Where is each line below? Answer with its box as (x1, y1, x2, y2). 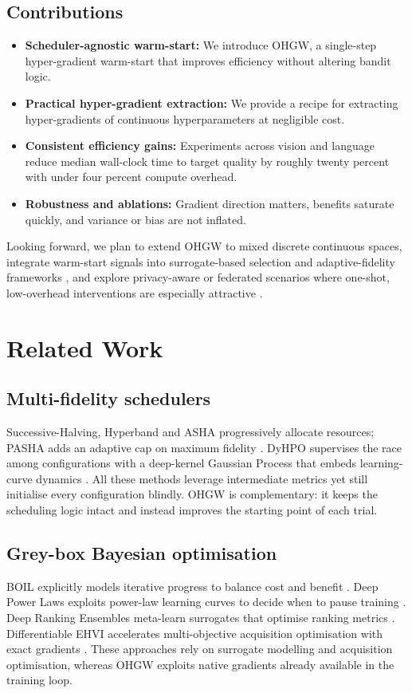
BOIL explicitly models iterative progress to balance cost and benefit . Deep (6, 577, 379, 594)
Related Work (6, 331, 163, 364)
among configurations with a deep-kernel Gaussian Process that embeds (6, 455, 357, 471)
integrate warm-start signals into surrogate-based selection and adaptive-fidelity (6, 253, 395, 270)
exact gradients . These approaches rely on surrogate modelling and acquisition (6, 640, 393, 657)
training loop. (6, 671, 73, 688)
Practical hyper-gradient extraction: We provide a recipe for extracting (25, 94, 398, 111)
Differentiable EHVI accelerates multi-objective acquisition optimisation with (6, 624, 383, 641)
